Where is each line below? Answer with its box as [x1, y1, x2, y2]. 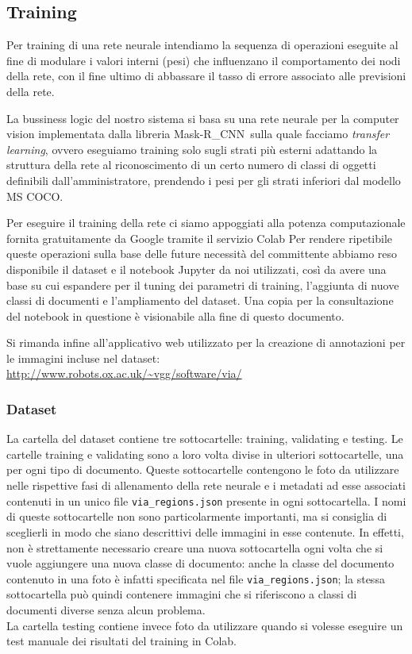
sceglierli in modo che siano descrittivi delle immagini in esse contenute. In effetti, [6, 523, 404, 540]
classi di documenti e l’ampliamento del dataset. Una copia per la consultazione [6, 292, 394, 309]
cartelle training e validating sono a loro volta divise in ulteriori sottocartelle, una [6, 445, 404, 462]
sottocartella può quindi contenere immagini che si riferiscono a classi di [6, 586, 357, 602]
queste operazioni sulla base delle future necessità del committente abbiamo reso [6, 245, 398, 262]
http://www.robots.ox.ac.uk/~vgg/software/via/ [6, 365, 242, 382]
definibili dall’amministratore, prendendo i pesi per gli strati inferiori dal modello [6, 171, 401, 188]
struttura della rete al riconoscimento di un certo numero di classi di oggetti [6, 156, 376, 173]
